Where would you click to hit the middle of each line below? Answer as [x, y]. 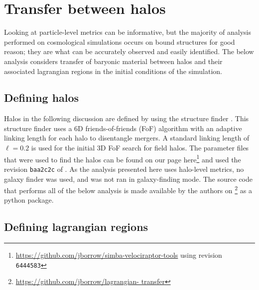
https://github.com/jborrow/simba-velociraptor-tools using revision [119, 255]
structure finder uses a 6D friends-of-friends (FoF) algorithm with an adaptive [123, 128]
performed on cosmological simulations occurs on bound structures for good [120, 41]
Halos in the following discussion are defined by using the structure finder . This [127, 118]
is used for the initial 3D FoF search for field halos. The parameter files [140, 148]
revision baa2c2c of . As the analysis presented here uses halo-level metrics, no [124, 169]
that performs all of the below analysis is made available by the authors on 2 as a [128, 189]
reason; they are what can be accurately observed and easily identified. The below [129, 51]
